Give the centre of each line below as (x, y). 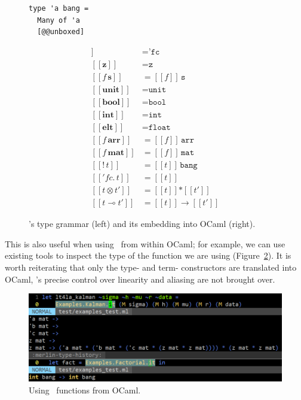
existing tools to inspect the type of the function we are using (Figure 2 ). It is (148, 255)
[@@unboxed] (61, 32)
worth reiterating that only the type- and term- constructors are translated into (151, 267)
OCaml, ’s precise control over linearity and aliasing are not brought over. (140, 279)
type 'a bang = (59, 8)
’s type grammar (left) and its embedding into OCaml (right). (142, 224)
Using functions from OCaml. (85, 390)
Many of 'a (59, 20)
